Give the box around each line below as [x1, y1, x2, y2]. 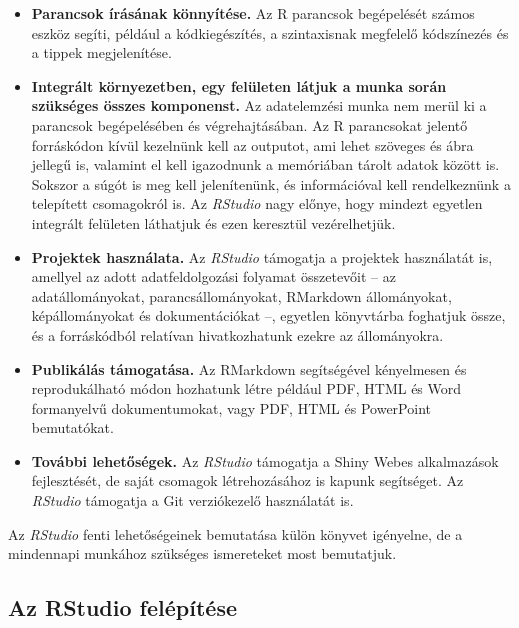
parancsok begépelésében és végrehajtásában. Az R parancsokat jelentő [31, 114, 468, 135]
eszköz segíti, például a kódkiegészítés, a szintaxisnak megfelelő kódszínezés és [31, 22, 509, 43]
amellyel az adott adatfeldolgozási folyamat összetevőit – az [31, 266, 396, 287]
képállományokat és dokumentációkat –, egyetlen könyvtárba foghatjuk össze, [31, 305, 506, 326]
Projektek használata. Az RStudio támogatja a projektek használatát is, [31, 246, 493, 267]
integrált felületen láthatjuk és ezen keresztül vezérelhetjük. [31, 212, 396, 233]
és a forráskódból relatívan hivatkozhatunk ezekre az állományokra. [31, 324, 444, 345]
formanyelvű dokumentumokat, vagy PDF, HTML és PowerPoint [31, 397, 431, 418]
